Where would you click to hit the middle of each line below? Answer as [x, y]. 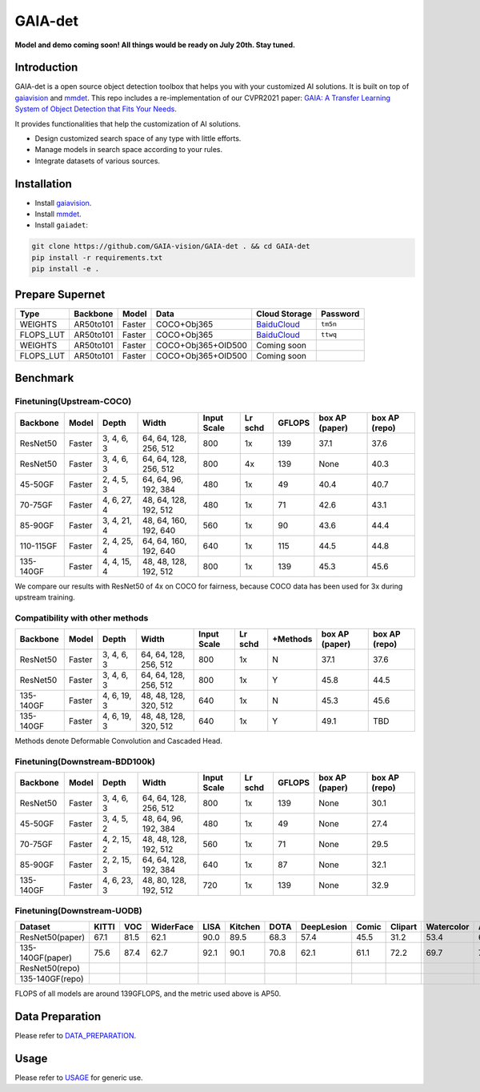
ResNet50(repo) [50, 968]
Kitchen [245, 926]
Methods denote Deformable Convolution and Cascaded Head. [119, 741]
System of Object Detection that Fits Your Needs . [96, 109]
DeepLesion [324, 926]
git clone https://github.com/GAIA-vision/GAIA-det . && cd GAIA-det [171, 247]
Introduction [46, 68]
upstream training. [45, 597]
